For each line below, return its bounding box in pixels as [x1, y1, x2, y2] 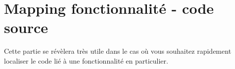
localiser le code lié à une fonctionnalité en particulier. [4, 55, 168, 66]
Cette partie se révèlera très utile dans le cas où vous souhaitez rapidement [4, 46, 232, 56]
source [4, 17, 48, 37]
